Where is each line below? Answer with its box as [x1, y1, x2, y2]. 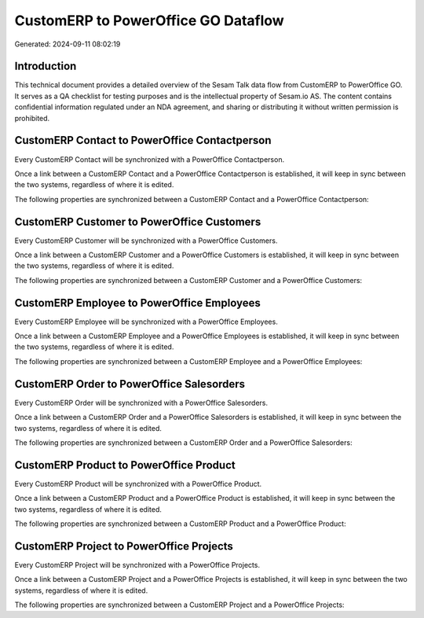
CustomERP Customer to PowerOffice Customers [14, 215, 261, 228]
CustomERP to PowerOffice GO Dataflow [14, 12, 284, 29]
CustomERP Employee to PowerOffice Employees [14, 296, 261, 310]
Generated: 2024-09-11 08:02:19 [14, 39, 121, 49]
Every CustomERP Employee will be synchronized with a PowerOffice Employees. [14, 317, 278, 326]
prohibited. [14, 113, 50, 123]
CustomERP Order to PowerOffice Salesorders [14, 377, 246, 391]
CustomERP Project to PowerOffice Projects [14, 539, 233, 553]
